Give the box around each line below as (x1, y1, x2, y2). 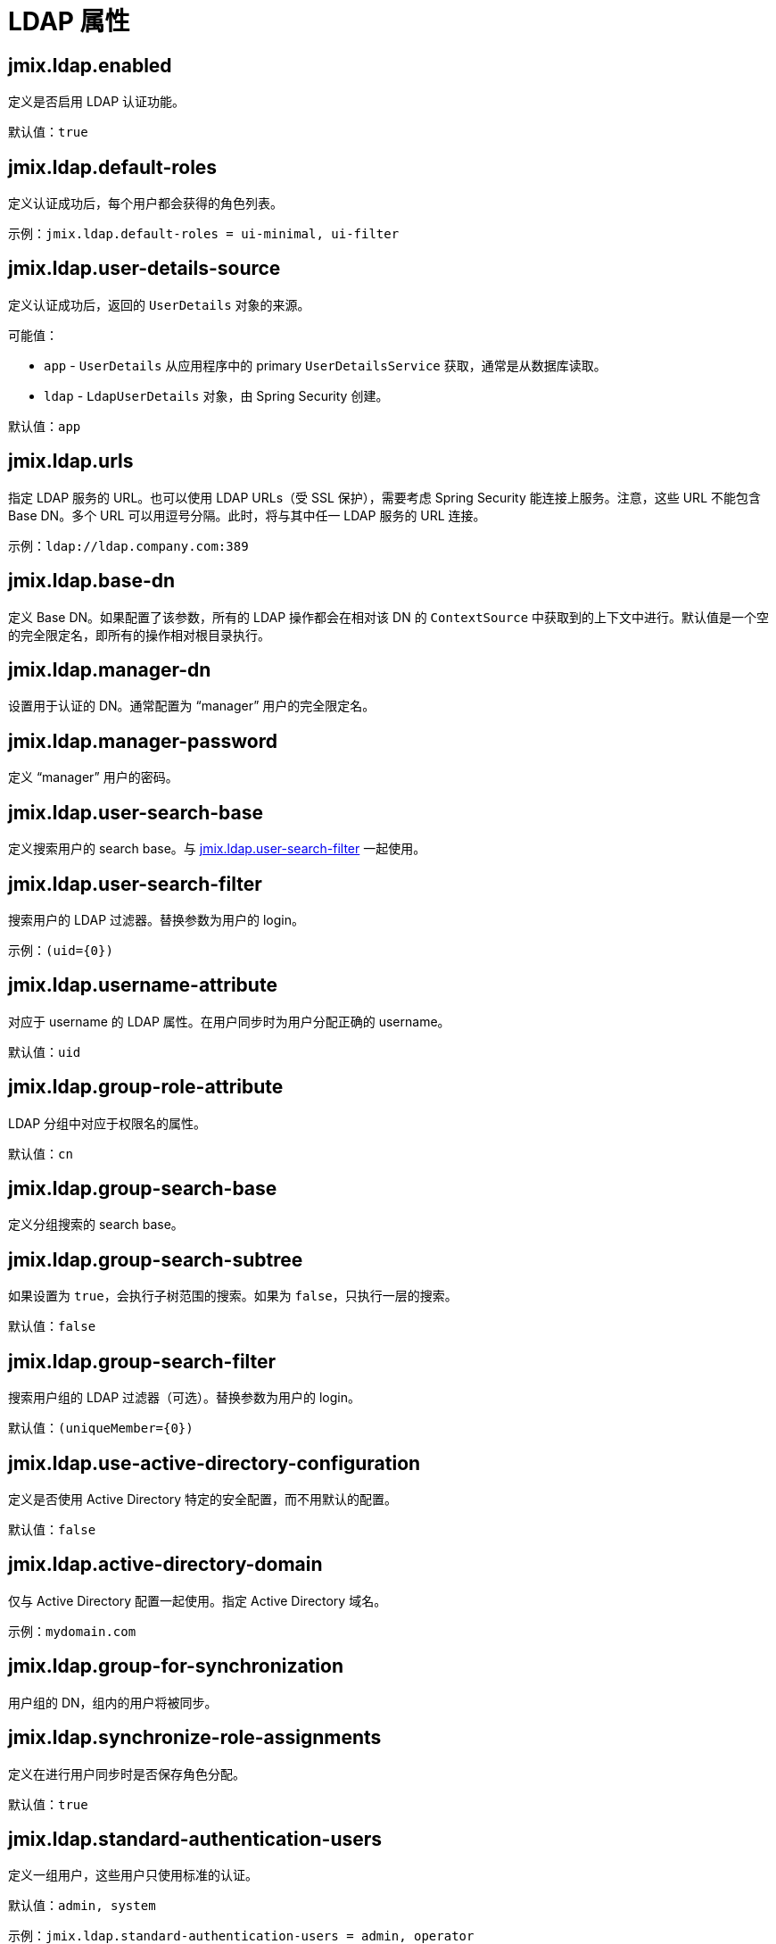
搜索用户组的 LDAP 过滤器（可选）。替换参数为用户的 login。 (8, 1390, 360, 1406)
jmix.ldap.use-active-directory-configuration (8, 1451, 421, 1475)
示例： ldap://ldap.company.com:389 (8, 537, 249, 553)
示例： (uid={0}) (8, 942, 113, 958)
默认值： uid (8, 1043, 81, 1059)
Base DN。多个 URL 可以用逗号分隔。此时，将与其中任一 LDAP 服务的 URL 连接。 (8, 507, 486, 523)
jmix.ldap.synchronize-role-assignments (8, 1726, 382, 1749)
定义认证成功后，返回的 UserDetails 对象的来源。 (8, 296, 310, 312)
